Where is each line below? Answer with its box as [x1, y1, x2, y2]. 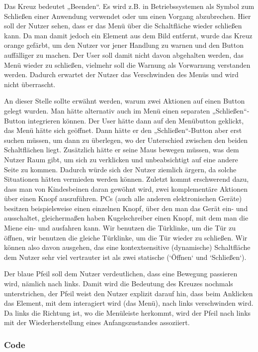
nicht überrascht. [4, 79, 56, 89]
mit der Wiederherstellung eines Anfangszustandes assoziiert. [4, 317, 190, 328]
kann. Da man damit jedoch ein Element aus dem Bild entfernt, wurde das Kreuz [4, 30, 253, 40]
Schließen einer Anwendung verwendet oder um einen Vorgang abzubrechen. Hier [4, 10, 251, 21]
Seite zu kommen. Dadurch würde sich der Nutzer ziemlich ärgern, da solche [4, 164, 237, 174]
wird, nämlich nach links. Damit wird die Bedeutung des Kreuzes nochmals [4, 278, 233, 289]
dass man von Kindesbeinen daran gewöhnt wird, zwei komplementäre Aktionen [4, 183, 248, 194]
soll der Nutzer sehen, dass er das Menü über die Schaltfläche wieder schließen [4, 20, 242, 31]
